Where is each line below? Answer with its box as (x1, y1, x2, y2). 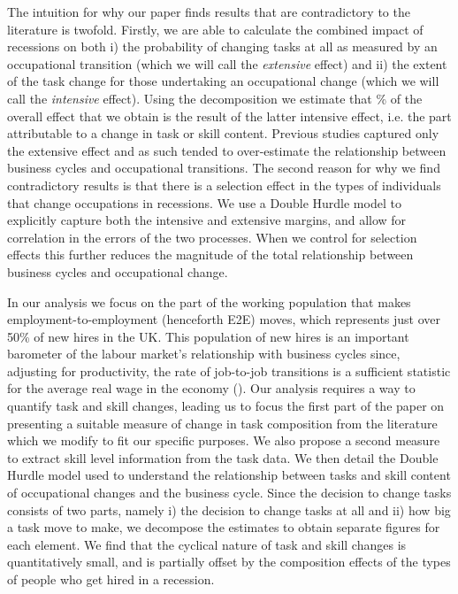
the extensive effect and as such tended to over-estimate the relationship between (7, 141, 447, 159)
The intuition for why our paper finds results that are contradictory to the (7, 3, 410, 20)
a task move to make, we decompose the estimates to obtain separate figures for (7, 518, 440, 536)
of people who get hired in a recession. (7, 570, 215, 588)
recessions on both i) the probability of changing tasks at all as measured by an (7, 37, 438, 56)
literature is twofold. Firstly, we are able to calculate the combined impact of (7, 19, 424, 38)
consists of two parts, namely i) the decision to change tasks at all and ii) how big (7, 500, 451, 519)
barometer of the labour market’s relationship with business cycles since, (7, 344, 401, 363)
